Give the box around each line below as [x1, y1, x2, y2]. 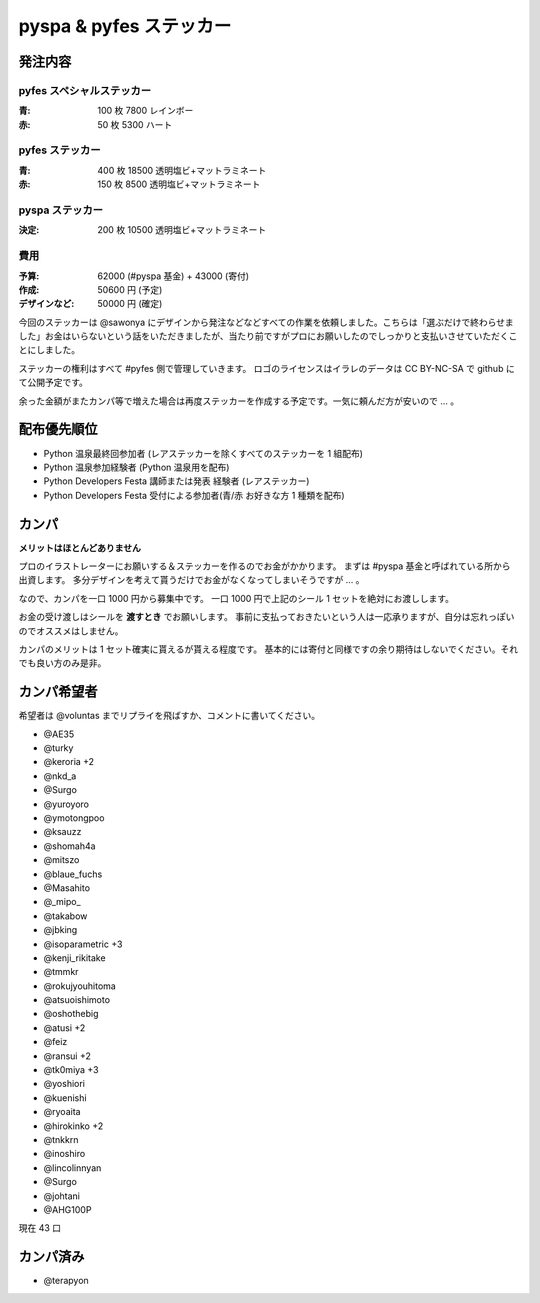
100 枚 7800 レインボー [97, 105, 194, 117]
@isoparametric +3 [43, 938, 123, 950]
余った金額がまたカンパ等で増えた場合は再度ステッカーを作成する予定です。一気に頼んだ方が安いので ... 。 [18, 395, 460, 407]
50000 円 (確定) [97, 298, 163, 310]
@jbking [43, 924, 78, 936]
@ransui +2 [43, 1050, 92, 1062]
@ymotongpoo [43, 812, 105, 824]
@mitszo [43, 854, 80, 866]
